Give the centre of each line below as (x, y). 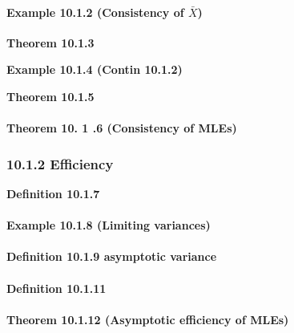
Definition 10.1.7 (53, 193)
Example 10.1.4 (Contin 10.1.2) (95, 69)
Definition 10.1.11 (56, 288)
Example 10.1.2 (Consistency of (95, 12)
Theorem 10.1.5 (50, 96)
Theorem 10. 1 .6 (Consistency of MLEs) (122, 128)
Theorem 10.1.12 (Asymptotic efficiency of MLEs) (148, 319)
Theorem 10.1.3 (50, 42)
